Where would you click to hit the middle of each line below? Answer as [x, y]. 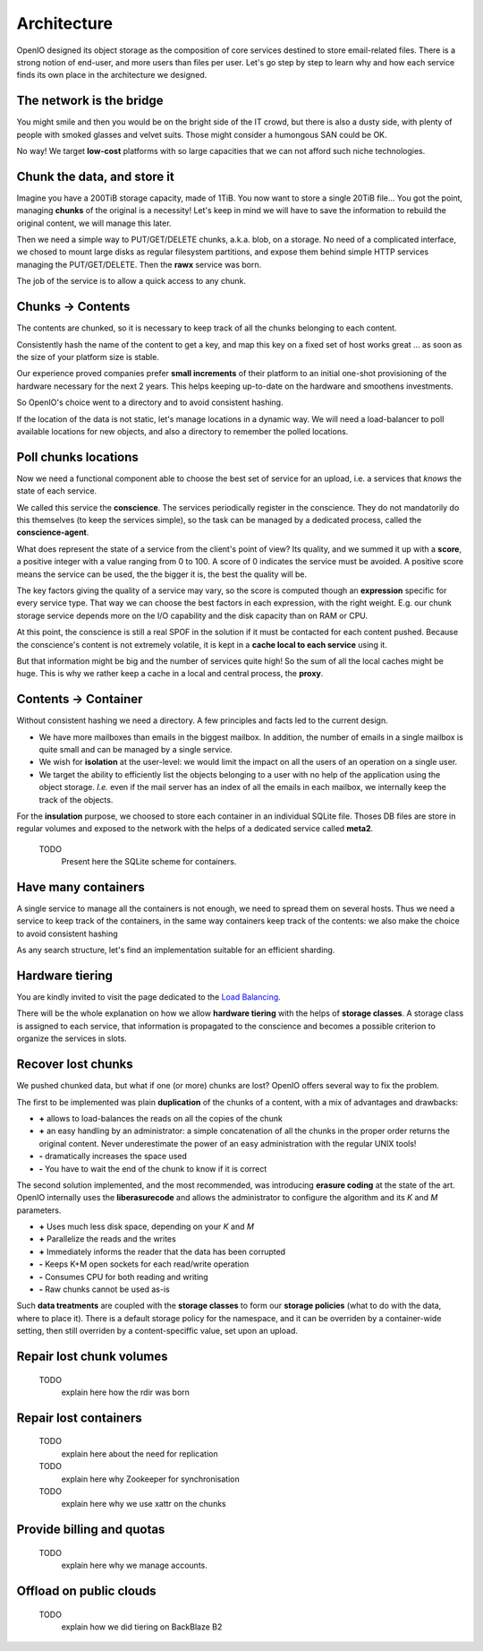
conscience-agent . [53, 532]
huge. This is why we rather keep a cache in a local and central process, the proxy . [170, 674]
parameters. [39, 1210]
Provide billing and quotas [91, 1530]
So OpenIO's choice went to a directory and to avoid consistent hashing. [150, 402]
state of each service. [57, 491]
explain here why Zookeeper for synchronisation [151, 1479]
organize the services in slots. [72, 1038]
